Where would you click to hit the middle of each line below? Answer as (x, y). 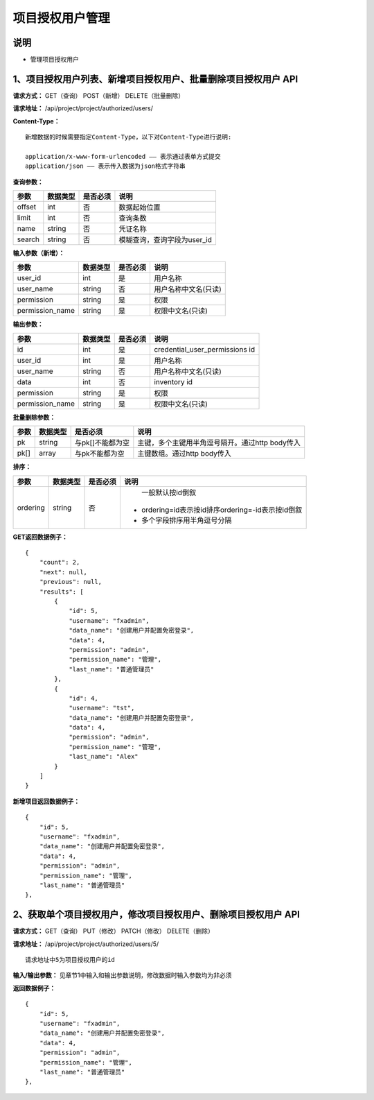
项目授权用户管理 (62, 18)
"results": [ (61, 592)
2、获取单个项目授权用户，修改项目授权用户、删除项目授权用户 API (157, 914)
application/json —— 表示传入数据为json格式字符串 (106, 166)
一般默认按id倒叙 (169, 492)
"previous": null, (71, 582)
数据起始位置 (140, 207)
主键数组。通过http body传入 (184, 454)
